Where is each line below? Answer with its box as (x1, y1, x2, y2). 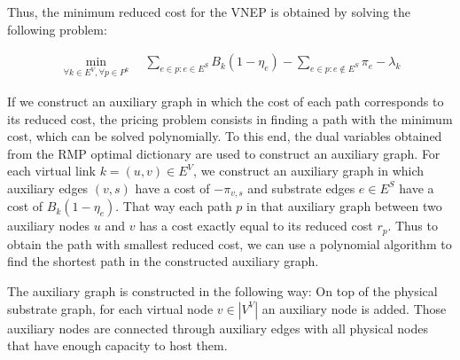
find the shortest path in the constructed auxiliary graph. (7, 252, 319, 270)
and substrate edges (247, 178, 355, 197)
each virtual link (7, 161, 97, 180)
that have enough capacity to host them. (7, 336, 228, 355)
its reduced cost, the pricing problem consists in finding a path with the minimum (7, 109, 453, 128)
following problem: (7, 20, 107, 38)
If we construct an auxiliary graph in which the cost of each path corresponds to (7, 92, 444, 110)
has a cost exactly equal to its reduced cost (139, 216, 373, 235)
